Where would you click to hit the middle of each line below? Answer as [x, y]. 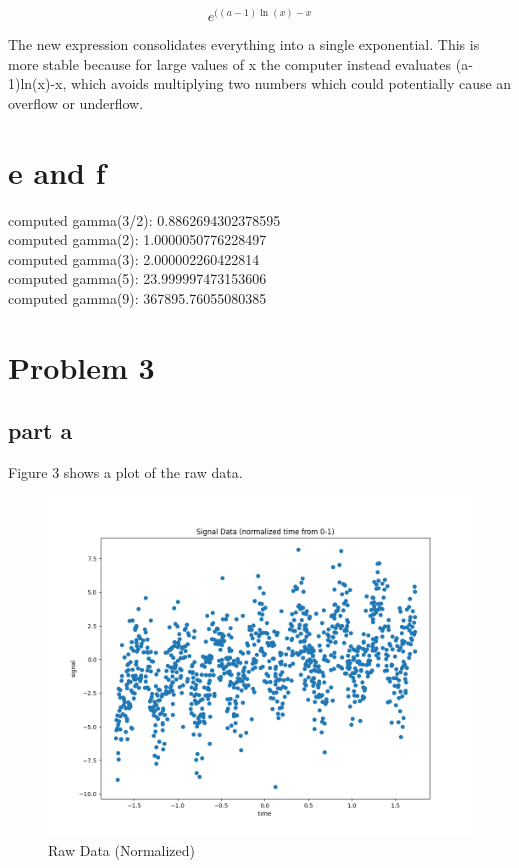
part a [40, 430]
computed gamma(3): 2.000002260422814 [134, 258]
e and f [57, 171]
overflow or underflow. [76, 102]
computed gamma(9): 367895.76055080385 [137, 297]
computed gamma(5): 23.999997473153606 [137, 278]
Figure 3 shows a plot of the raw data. [125, 472]
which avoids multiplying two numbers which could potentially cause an [291, 83]
